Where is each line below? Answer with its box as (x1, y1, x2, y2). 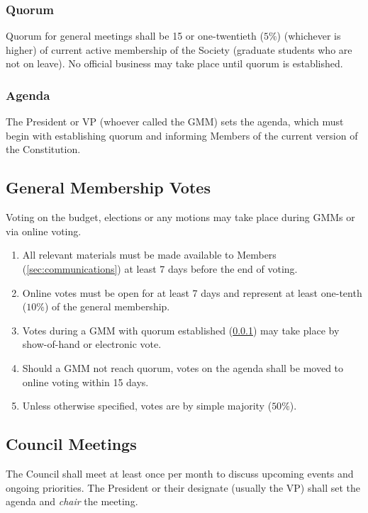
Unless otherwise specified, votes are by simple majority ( (22, 398, 272, 413)
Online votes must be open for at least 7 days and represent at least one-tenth (22, 285, 362, 300)
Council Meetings (6, 433, 137, 455)
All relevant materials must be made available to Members (22, 247, 277, 262)
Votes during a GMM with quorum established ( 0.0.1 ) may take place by (22, 322, 340, 337)
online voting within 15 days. (22, 374, 149, 389)
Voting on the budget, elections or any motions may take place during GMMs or (6, 210, 355, 225)
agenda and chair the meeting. (6, 494, 138, 509)
